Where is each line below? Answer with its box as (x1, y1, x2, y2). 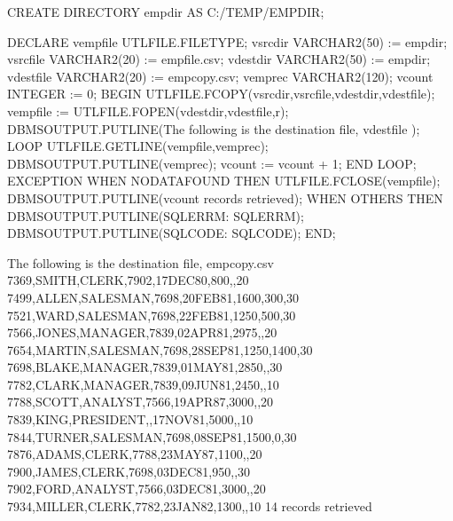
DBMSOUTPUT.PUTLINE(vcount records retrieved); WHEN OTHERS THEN (7, 188, 443, 207)
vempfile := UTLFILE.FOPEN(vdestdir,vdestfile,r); (7, 101, 289, 120)
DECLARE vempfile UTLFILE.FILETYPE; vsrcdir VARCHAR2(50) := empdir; (7, 32, 448, 51)
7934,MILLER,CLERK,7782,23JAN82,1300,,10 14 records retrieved (7, 497, 372, 516)
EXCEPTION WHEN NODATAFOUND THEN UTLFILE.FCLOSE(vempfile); (7, 171, 441, 190)
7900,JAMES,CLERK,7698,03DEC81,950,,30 (7, 462, 251, 480)
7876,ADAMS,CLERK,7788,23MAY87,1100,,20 (7, 445, 262, 463)
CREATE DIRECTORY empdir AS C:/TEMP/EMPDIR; (7, 3, 324, 20)
